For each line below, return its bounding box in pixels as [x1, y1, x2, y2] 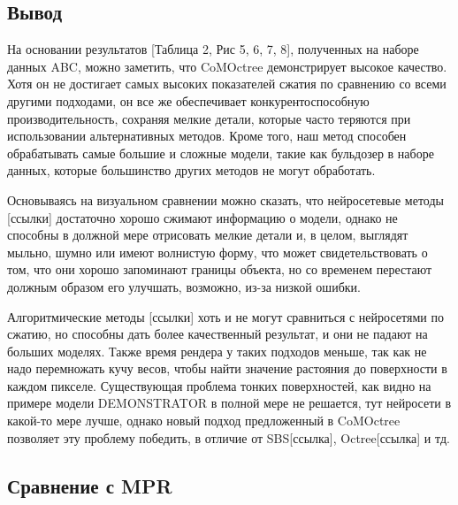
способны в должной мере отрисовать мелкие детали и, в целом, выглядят [7, 226, 408, 244]
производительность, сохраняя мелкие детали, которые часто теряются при [7, 109, 411, 127]
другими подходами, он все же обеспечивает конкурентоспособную [7, 91, 370, 110]
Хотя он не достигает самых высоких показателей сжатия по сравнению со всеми [7, 74, 447, 93]
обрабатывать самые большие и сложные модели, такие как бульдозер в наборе [7, 143, 434, 162]
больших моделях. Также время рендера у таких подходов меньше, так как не [7, 341, 427, 360]
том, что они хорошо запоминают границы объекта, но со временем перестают [7, 260, 432, 279]
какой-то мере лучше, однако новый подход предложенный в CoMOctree [7, 411, 401, 430]
